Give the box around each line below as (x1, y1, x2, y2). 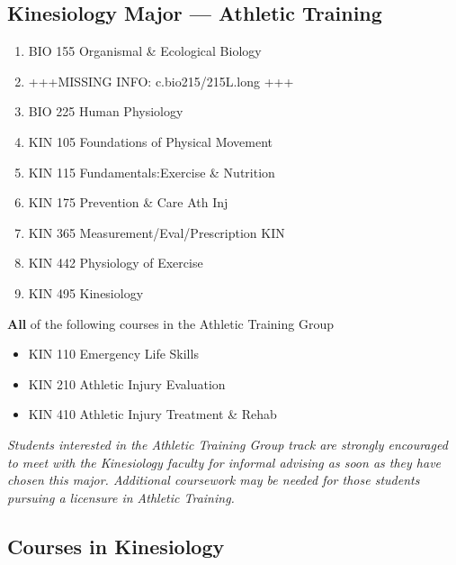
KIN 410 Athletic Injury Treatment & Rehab (28, 405, 277, 424)
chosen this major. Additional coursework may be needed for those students (7, 470, 420, 489)
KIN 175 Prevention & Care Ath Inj (28, 193, 228, 212)
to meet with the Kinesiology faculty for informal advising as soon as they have (7, 452, 442, 471)
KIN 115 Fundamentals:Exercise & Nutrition (28, 162, 275, 181)
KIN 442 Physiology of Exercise (28, 253, 203, 272)
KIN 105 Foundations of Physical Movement (28, 132, 273, 150)
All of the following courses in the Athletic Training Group (7, 314, 334, 333)
